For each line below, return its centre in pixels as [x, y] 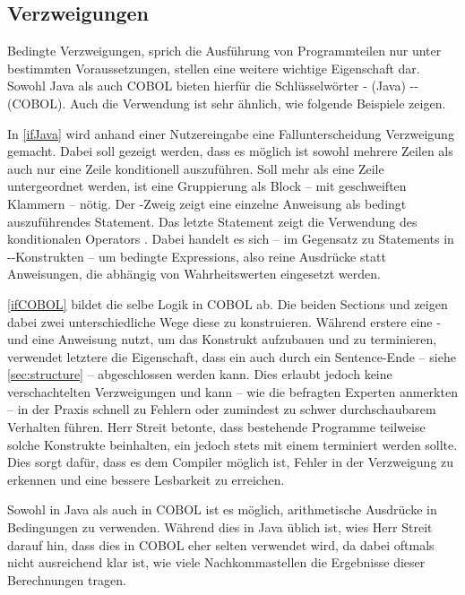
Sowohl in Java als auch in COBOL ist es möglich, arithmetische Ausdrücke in [222, 509]
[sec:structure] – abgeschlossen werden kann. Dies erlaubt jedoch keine [200, 374]
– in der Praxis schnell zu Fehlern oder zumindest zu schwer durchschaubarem [222, 409]
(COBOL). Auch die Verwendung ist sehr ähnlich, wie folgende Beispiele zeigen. [227, 103]
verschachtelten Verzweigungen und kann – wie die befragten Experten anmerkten [232, 391]
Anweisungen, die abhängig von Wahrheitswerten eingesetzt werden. [194, 274]
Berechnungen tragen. [67, 579]
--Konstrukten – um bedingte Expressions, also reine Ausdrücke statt [197, 256]
